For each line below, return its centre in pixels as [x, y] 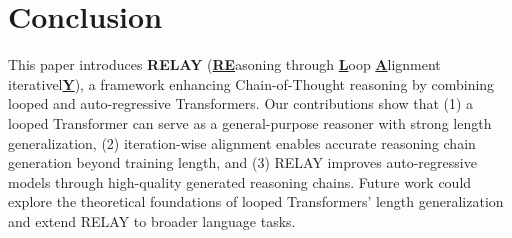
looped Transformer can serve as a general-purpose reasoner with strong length [250, 122]
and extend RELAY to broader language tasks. [152, 220]
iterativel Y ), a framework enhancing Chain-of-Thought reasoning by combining [251, 83]
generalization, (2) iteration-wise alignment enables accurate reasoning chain [242, 142]
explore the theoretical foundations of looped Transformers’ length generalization [256, 201]
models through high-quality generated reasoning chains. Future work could [240, 181]
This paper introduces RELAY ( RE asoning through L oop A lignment [224, 64]
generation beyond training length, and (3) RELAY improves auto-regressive [242, 162]
